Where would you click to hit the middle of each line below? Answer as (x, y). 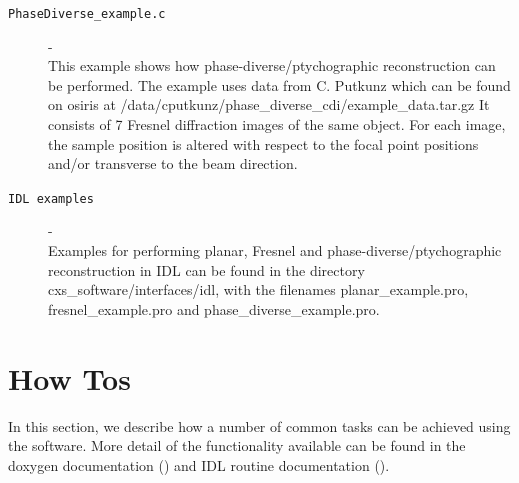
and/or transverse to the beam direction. (173, 163)
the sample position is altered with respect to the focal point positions (263, 143)
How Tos (69, 377)
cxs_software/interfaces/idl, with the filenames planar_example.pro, (258, 289)
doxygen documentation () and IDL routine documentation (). (199, 464)
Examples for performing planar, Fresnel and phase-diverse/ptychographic (275, 250)
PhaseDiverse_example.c (87, 14)
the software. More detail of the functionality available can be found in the (237, 445)
